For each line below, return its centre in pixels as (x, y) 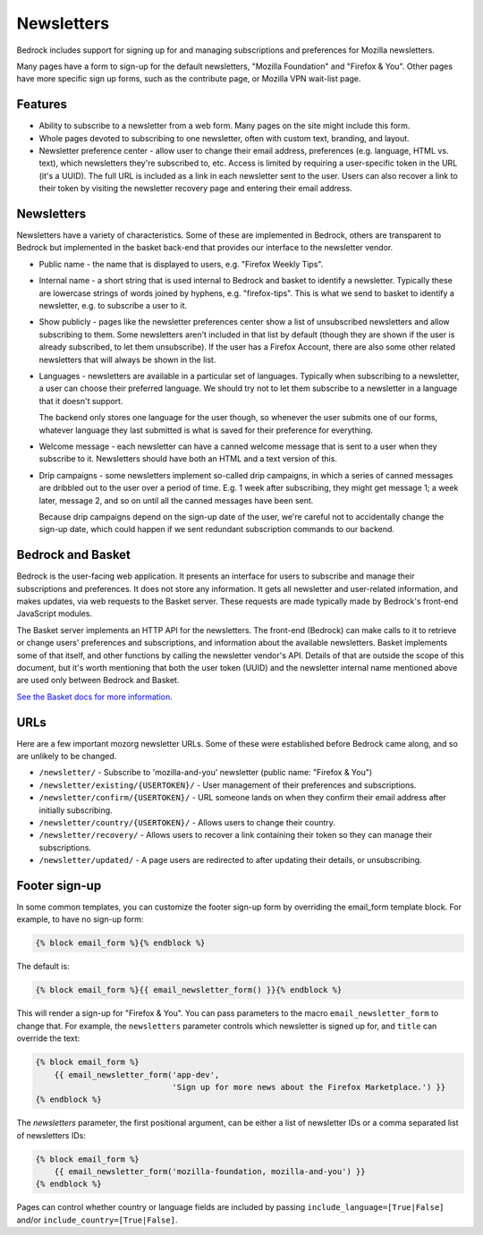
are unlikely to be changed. (67, 757)
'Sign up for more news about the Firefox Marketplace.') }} (309, 1087)
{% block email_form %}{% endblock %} (120, 943)
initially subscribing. (76, 810)
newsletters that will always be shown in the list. (127, 360)
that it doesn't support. (81, 401)
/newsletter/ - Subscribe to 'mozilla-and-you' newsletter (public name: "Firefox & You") (206, 773)
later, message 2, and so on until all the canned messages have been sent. (176, 500)
